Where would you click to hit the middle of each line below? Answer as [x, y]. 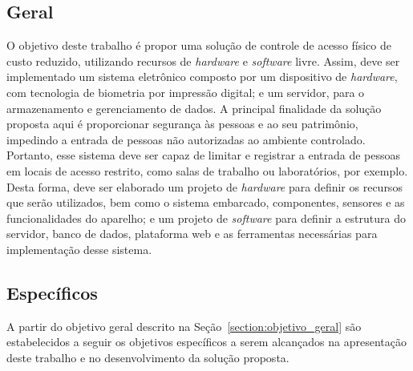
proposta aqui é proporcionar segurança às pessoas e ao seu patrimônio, [182, 124]
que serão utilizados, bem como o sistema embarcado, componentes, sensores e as [206, 202]
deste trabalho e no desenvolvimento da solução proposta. [148, 357]
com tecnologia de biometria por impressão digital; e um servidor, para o [186, 92]
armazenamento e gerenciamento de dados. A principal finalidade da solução [194, 108]
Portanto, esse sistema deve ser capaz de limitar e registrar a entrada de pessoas [204, 155]
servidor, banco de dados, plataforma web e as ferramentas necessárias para [192, 234]
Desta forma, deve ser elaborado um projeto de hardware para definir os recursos [204, 186]
